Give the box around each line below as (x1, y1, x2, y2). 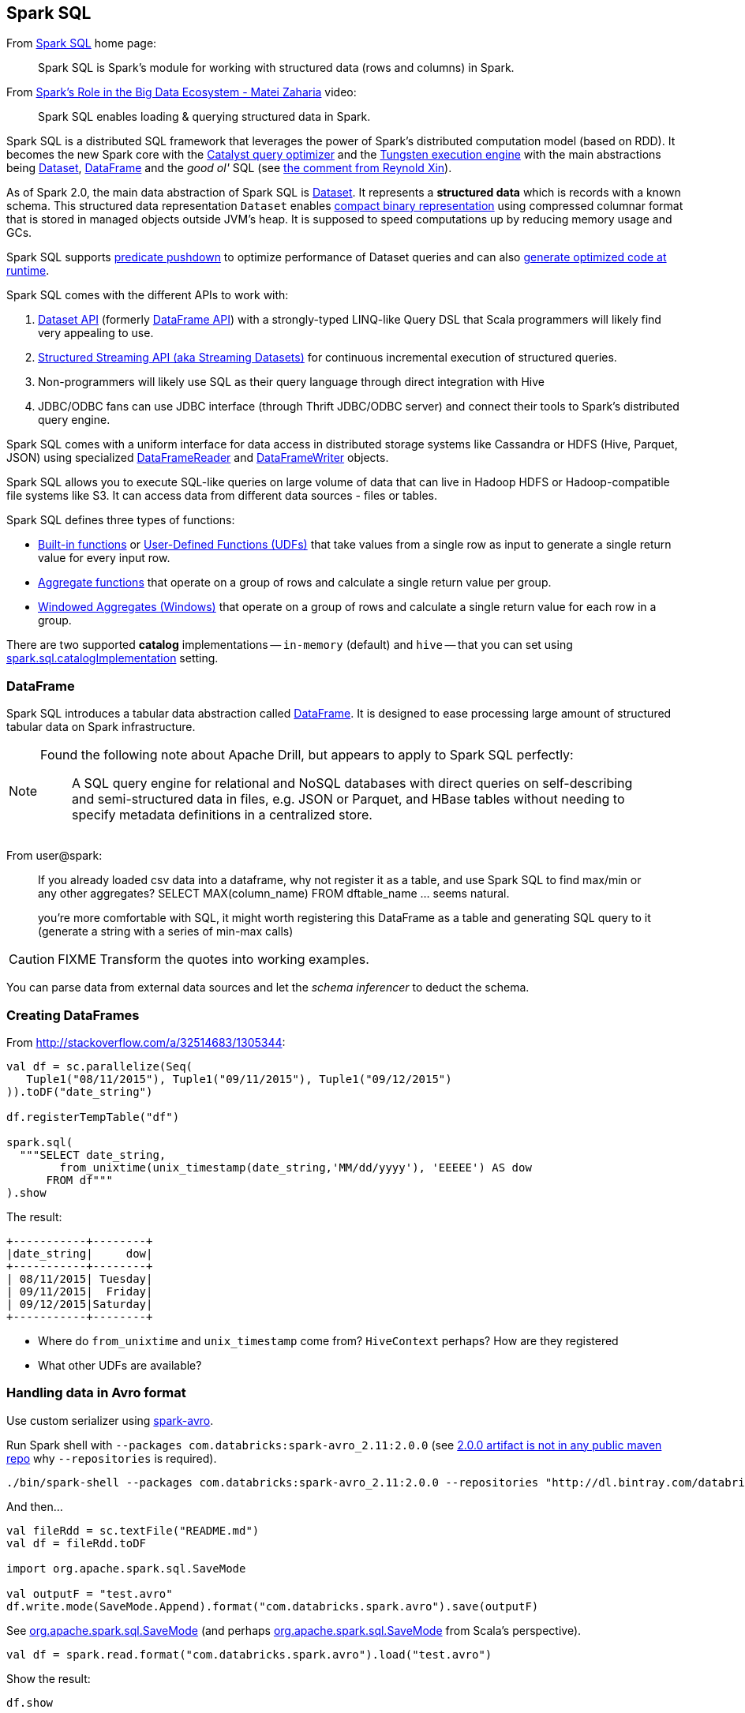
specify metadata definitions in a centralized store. (72, 807, 372, 823)
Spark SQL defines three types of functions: (6, 513, 235, 527)
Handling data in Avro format (6, 1385, 186, 1401)
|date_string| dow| (6, 1246, 153, 1260)
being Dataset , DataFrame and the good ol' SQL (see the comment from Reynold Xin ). (6, 161, 452, 175)
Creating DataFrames (6, 1006, 140, 1023)
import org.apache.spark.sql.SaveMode (6, 1561, 246, 1575)
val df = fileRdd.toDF (6, 1536, 147, 1550)
